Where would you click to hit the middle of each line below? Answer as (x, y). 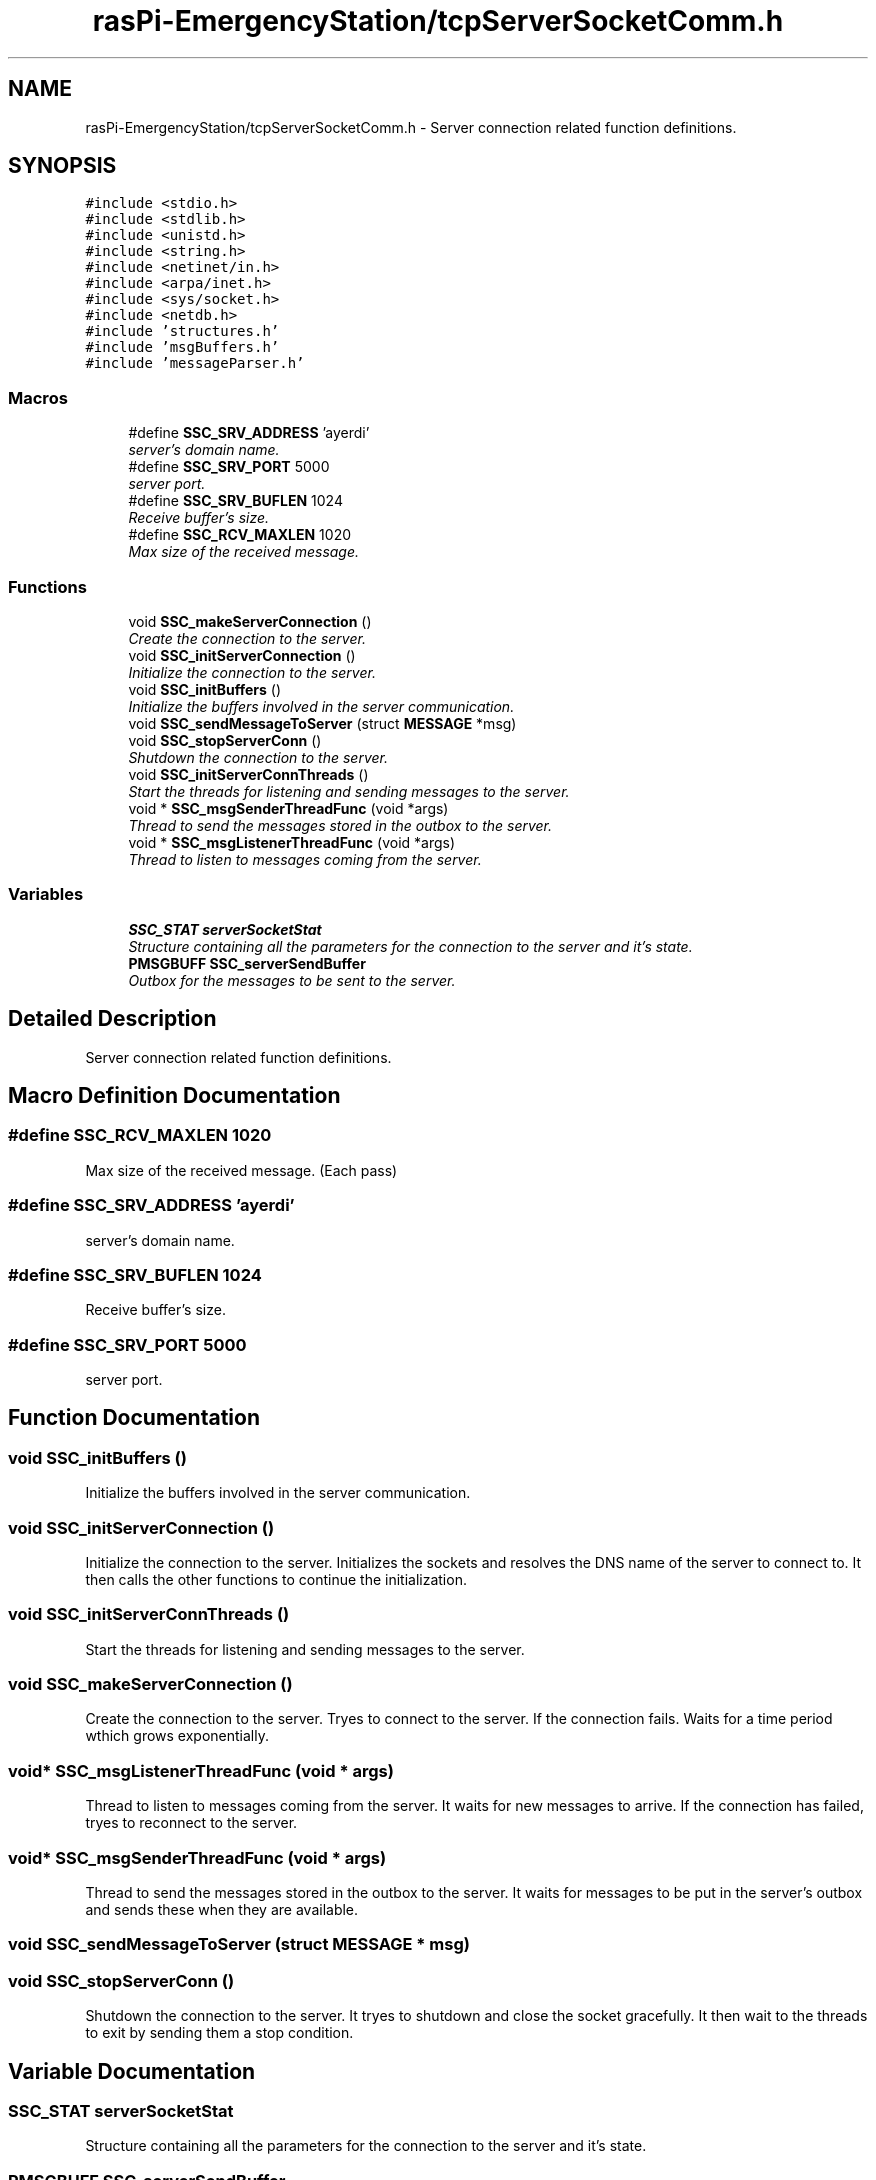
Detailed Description (112, 1019)
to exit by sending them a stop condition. (219, 2033)
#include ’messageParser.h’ (195, 363)
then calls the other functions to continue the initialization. (276, 1579)
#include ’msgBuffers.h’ (182, 347)
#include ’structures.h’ (182, 331)
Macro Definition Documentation (174, 1095)
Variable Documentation (132, 2071)
